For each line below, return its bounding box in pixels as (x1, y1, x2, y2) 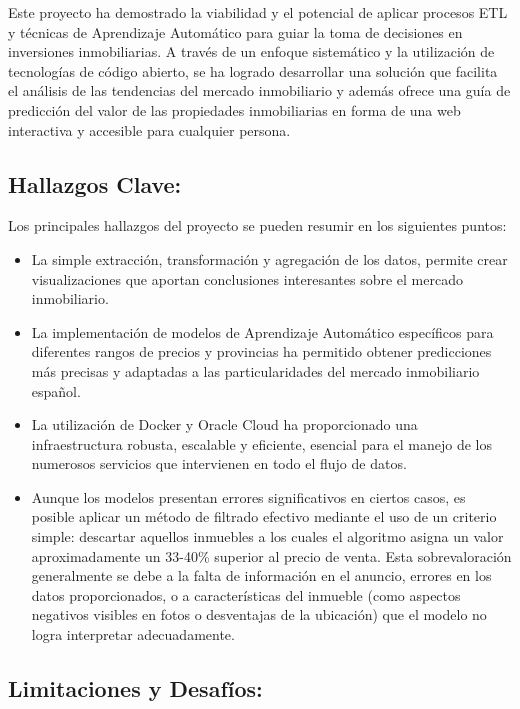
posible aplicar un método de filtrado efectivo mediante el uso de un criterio (31, 506, 497, 527)
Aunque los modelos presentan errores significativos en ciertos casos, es (31, 486, 466, 507)
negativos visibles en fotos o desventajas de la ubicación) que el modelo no (31, 604, 487, 625)
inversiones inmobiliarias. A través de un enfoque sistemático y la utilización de (8, 41, 495, 62)
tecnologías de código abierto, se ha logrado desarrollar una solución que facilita (8, 60, 498, 81)
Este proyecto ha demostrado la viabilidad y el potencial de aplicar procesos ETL (8, 2, 508, 22)
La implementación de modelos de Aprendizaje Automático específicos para (31, 321, 494, 342)
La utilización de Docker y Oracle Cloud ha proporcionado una (31, 414, 418, 435)
